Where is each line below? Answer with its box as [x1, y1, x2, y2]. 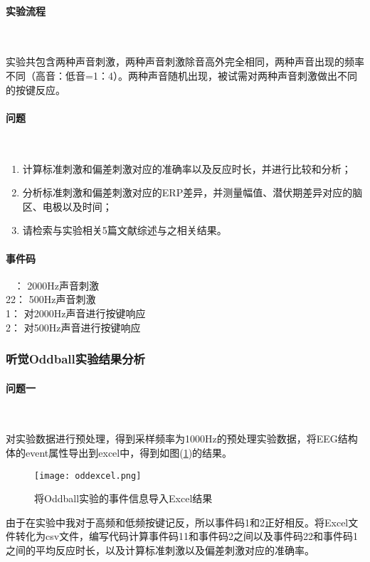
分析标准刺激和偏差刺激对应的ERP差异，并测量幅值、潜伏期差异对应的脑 [22, 185, 363, 200]
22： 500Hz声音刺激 [6, 292, 96, 307]
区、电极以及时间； [22, 198, 112, 213]
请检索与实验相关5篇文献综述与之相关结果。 [22, 223, 227, 238]
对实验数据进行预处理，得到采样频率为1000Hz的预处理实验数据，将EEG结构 [6, 431, 358, 446]
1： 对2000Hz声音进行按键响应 [6, 305, 146, 320]
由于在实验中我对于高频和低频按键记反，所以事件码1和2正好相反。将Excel [6, 514, 349, 529]
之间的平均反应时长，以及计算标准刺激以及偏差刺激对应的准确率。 [6, 542, 314, 557]
